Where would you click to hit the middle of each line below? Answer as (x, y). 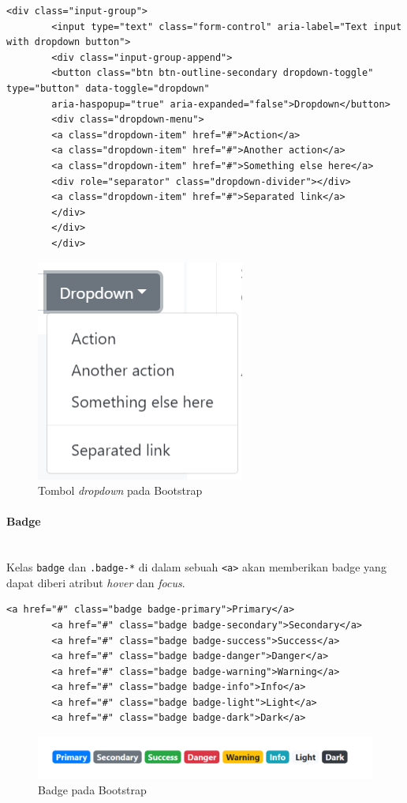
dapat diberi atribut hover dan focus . (96, 582)
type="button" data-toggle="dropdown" (108, 88)
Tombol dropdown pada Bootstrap (120, 490)
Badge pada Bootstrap (92, 789)
